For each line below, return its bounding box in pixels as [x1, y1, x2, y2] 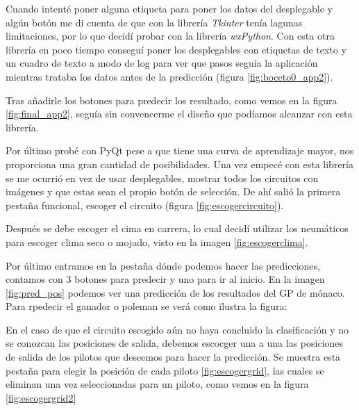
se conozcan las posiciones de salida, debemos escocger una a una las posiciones [6, 336, 344, 350]
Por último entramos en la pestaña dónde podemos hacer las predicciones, [6, 258, 320, 272]
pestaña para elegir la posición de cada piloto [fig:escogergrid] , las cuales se [6, 363, 324, 377]
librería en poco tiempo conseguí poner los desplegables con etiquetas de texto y [6, 42, 347, 56]
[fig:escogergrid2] [6, 390, 76, 404]
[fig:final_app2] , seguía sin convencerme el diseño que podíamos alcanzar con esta [6, 106, 353, 121]
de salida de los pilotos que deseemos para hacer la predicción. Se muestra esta [6, 350, 341, 364]
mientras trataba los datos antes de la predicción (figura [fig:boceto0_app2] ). [6, 69, 333, 83]
